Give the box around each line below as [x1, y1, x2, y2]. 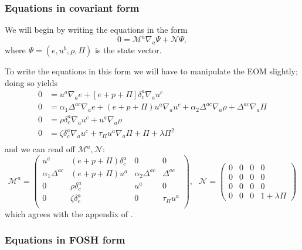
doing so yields [5, 76, 57, 88]
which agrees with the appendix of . [5, 207, 133, 220]
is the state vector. [94, 44, 162, 56]
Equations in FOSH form [5, 232, 125, 247]
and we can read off [5, 143, 75, 155]
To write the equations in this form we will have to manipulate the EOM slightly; [5, 65, 298, 77]
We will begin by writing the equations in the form [5, 23, 188, 36]
